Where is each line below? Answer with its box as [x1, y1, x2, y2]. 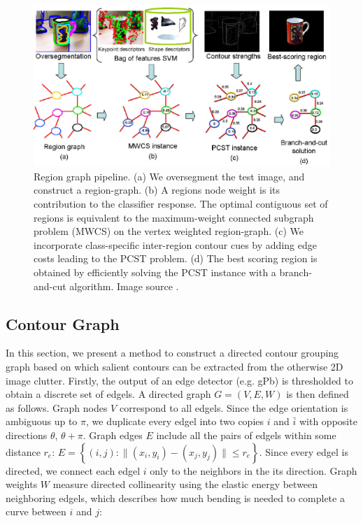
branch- [279, 264, 312, 279]
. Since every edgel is [259, 444, 349, 459]
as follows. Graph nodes [6, 400, 108, 415]
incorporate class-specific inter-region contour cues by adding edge [34, 237, 317, 252]
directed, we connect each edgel [6, 463, 141, 478]
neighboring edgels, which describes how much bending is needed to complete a [6, 490, 345, 505]
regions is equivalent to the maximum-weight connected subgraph [34, 210, 314, 224]
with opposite [299, 414, 357, 429]
